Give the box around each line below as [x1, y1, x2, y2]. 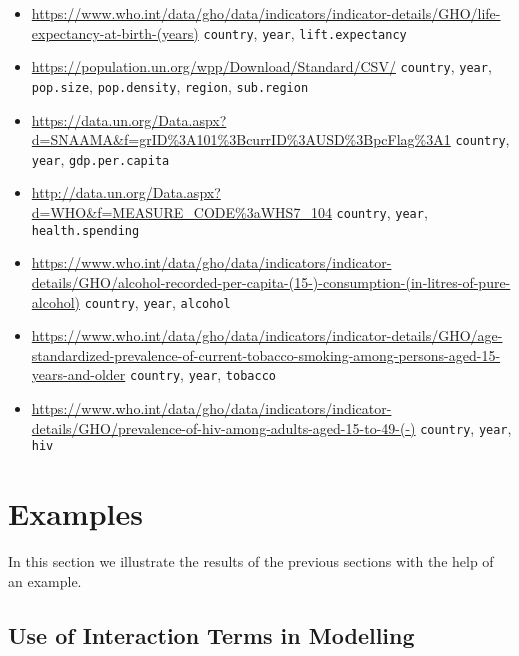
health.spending [31, 223, 140, 238]
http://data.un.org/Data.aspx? [31, 182, 221, 203]
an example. [8, 570, 82, 591]
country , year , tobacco [129, 364, 276, 385]
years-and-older [31, 364, 126, 385]
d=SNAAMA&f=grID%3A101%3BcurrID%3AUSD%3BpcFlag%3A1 [31, 129, 451, 150]
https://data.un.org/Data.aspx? [31, 109, 227, 130]
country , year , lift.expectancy [203, 22, 407, 43]
